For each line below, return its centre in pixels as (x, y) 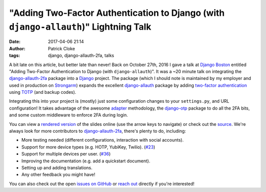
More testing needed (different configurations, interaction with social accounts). (103, 140)
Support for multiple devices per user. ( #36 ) (66, 154)
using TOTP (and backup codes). (43, 92)
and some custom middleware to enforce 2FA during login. (68, 115)
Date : (15, 41)
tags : (15, 56)
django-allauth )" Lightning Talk (80, 27)
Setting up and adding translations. (57, 167)
